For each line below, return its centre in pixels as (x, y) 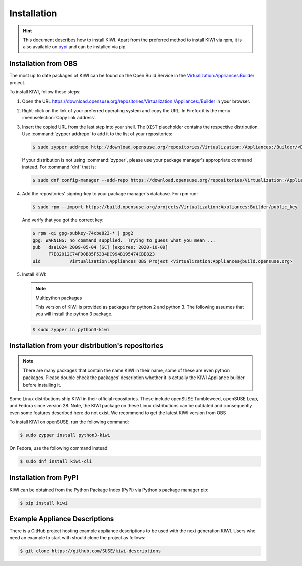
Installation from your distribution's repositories (86, 346)
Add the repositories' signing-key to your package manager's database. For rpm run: (110, 194)
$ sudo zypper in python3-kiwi (71, 330)
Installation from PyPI (44, 478)
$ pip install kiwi (44, 503)
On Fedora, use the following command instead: (59, 448)
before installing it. (42, 385)
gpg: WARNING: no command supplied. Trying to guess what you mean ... (124, 240)
